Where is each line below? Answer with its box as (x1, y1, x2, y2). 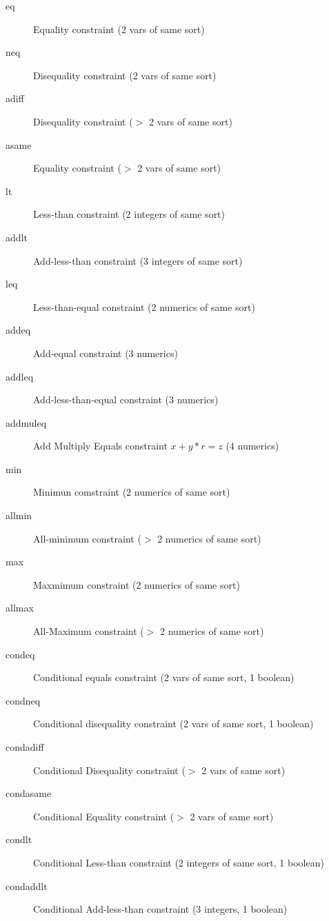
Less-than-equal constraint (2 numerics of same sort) (33, 299, 255, 314)
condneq (6, 693, 41, 707)
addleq (6, 369, 34, 383)
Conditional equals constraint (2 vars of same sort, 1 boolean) (33, 670, 295, 685)
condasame (6, 786, 52, 800)
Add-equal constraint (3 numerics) (33, 345, 178, 360)
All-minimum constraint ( (33, 531, 141, 545)
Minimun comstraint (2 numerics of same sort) (33, 485, 230, 499)
